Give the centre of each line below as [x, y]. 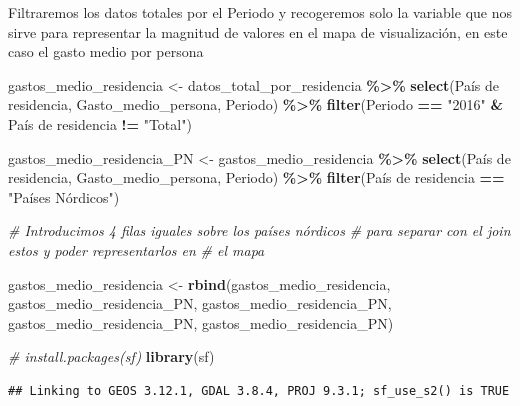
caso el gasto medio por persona [106, 51]
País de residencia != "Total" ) [100, 123]
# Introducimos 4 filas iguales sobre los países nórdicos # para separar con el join [259, 230]
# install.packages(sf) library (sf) [111, 356]
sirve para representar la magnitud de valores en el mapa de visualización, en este [258, 31]
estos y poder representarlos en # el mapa [136, 249]
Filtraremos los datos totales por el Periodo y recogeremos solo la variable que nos [260, 12]
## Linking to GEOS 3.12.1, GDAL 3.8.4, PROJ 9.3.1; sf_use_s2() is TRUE [259, 390]
